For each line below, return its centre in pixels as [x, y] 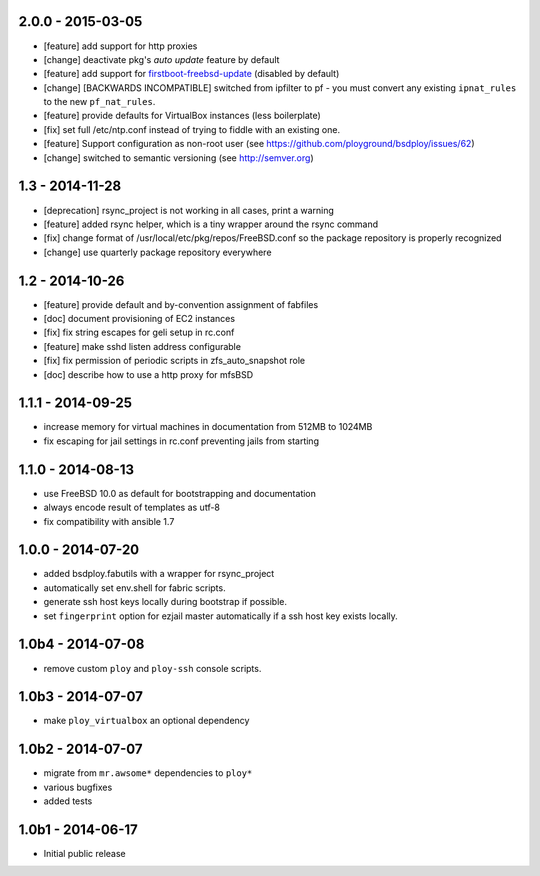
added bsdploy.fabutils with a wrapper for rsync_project [159, 574]
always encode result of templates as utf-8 [131, 507]
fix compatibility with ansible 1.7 [109, 521]
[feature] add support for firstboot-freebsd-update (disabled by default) [191, 74]
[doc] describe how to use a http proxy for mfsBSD [148, 374]
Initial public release [85, 854]
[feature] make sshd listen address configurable [142, 346]
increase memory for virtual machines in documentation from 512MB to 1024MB [208, 427]
